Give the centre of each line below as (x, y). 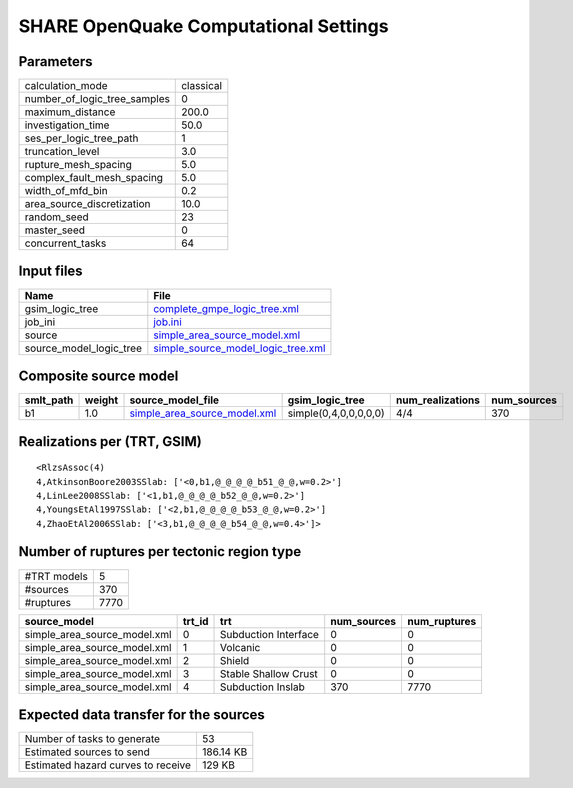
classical (202, 86)
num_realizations (437, 400)
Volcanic (240, 647)
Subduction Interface (270, 634)
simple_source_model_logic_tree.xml (239, 348)
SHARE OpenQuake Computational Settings (203, 26)
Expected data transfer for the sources (141, 714)
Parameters (55, 61)
